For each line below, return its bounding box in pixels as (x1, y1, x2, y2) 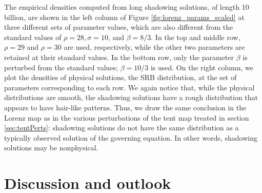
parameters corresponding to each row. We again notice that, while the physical (4, 82, 255, 92)
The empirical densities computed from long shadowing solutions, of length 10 (4, 2, 249, 12)
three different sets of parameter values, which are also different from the (4, 22, 233, 32)
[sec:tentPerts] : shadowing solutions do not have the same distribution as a (4, 122, 239, 133)
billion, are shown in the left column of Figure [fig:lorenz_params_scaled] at (4, 11, 245, 22)
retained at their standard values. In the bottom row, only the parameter (4, 51, 234, 62)
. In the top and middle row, (151, 31, 240, 42)
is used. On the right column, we (150, 62, 254, 72)
